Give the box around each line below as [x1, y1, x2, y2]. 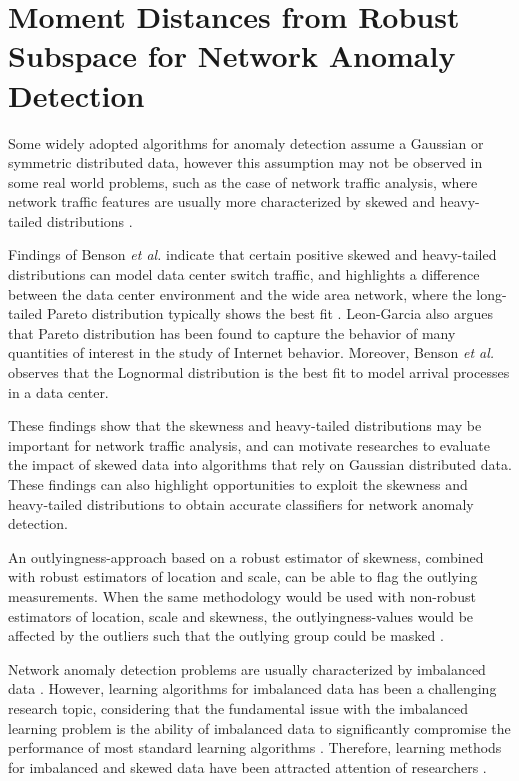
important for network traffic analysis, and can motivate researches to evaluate [8, 434, 490, 455]
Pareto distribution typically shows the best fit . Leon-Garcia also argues [46, 303, 493, 324]
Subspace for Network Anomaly [8, 35, 456, 76]
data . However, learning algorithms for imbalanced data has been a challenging [8, 678, 497, 699]
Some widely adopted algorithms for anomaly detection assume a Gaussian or [8, 132, 484, 153]
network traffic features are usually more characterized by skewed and [8, 191, 436, 212]
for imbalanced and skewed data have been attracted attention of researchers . [8, 756, 487, 777]
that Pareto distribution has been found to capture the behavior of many [8, 322, 456, 343]
